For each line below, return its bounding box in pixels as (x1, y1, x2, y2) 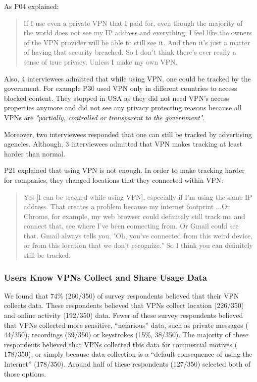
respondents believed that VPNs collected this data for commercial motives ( (4, 339, 238, 349)
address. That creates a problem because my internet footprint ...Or (23, 201, 230, 212)
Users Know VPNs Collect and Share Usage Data (4, 271, 207, 283)
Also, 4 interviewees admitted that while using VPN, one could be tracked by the (4, 73, 251, 83)
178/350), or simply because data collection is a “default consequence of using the (4, 349, 253, 359)
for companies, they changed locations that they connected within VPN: (4, 174, 223, 185)
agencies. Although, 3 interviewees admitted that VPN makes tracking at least (4, 139, 243, 149)
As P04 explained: (4, 1, 59, 11)
